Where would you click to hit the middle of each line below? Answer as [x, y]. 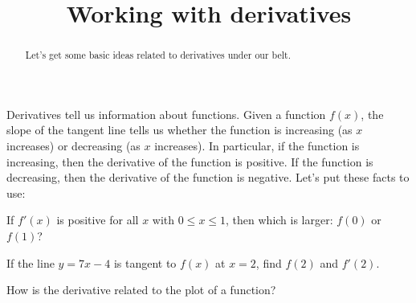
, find [269, 262]
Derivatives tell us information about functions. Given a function [166, 114]
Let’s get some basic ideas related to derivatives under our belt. [158, 55]
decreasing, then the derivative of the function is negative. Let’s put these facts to [208, 177]
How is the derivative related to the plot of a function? [141, 290]
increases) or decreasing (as [73, 146]
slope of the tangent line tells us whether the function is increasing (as [179, 130]
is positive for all [98, 220]
